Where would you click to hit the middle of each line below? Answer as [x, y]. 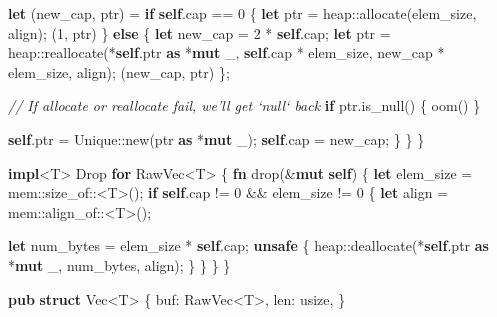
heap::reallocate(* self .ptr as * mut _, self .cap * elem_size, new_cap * [226, 52]
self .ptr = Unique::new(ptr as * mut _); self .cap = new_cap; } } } [216, 138]
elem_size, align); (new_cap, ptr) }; [119, 71]
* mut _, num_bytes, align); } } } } [119, 264]
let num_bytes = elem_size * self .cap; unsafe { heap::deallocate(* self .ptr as [248, 245]
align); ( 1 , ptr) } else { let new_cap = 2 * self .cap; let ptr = [199, 32]
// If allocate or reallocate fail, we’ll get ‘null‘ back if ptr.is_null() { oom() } [244, 105]
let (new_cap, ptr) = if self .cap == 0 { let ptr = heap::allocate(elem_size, [242, 13]
